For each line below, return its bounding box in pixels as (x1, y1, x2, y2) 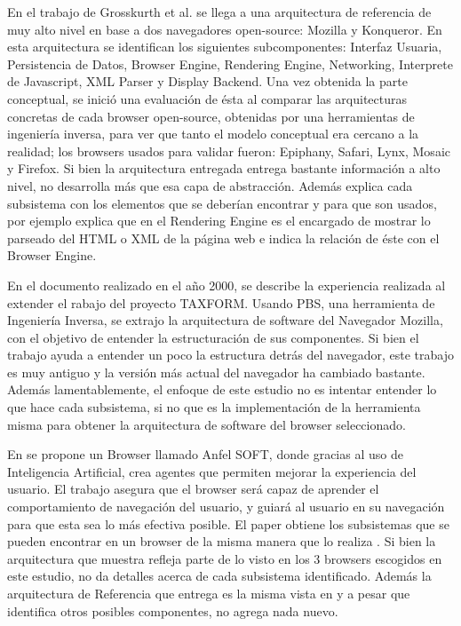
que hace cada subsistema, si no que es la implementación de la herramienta (7, 398, 421, 416)
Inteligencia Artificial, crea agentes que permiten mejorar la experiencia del (7, 462, 417, 480)
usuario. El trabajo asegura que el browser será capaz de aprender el (7, 479, 379, 498)
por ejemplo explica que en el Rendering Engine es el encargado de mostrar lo (7, 211, 431, 230)
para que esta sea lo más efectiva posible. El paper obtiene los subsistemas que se (7, 514, 449, 533)
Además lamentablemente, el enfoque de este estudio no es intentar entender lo (7, 380, 437, 399)
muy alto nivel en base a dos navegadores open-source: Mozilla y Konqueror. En (7, 20, 442, 38)
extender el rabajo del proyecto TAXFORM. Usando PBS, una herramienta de (7, 293, 435, 312)
